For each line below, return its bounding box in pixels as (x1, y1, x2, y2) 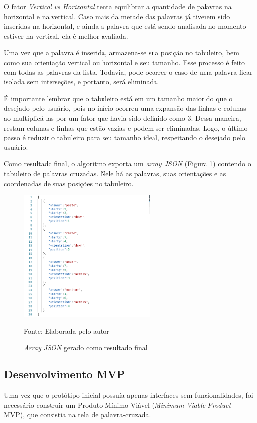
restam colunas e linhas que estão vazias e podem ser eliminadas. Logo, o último (4, 122, 248, 133)
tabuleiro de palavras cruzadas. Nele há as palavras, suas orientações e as (4, 168, 226, 178)
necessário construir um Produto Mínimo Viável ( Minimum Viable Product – (4, 399, 237, 410)
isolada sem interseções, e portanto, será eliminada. (4, 76, 159, 87)
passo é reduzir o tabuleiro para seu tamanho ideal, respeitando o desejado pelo (4, 132, 246, 142)
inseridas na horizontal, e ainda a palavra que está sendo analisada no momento (4, 21, 246, 31)
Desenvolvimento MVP (4, 366, 125, 382)
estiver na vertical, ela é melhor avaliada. (4, 30, 128, 41)
